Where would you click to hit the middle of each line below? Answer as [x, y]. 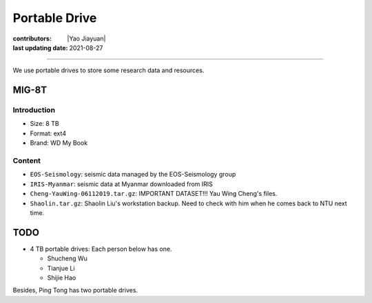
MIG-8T [30, 90]
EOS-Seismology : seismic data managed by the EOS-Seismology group [133, 175]
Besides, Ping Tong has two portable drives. [75, 290]
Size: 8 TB [44, 124]
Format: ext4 [48, 133]
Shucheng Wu [67, 258]
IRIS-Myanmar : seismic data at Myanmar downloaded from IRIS [122, 184]
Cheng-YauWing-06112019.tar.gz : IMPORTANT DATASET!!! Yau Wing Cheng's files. [154, 194]
